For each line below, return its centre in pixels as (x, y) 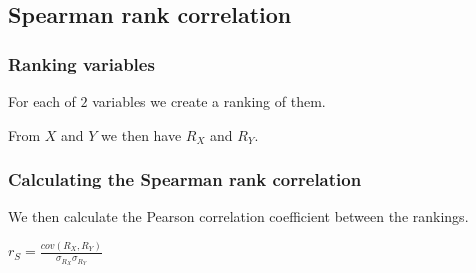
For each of (42, 101)
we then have (141, 134)
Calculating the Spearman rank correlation (185, 179)
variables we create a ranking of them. (209, 101)
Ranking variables (81, 63)
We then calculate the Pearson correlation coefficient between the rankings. (238, 216)
